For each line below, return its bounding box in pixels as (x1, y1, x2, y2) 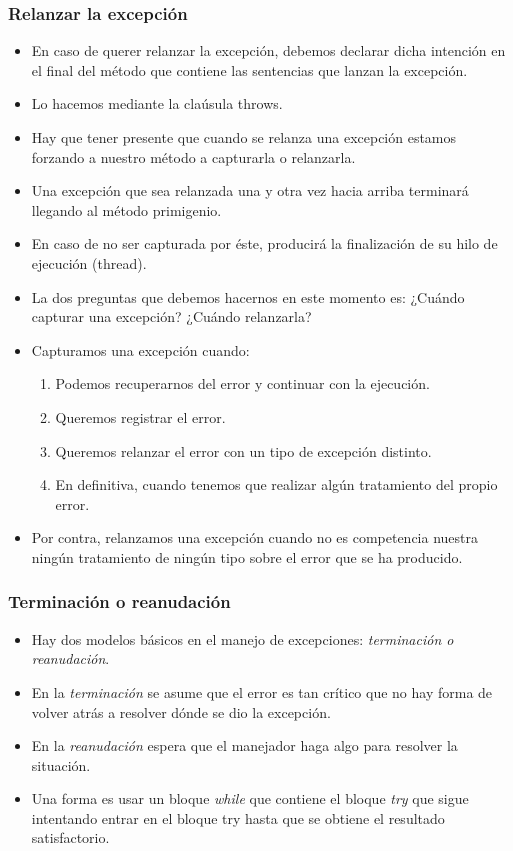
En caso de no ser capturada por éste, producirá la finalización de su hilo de (31, 233, 498, 254)
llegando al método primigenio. (31, 199, 222, 220)
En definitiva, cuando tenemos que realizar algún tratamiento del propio (55, 474, 498, 495)
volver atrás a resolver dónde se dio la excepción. (31, 701, 331, 722)
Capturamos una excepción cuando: (31, 339, 250, 360)
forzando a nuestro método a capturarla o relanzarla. (31, 146, 356, 167)
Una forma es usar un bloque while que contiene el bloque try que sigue (31, 788, 469, 809)
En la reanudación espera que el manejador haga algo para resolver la (31, 735, 458, 756)
